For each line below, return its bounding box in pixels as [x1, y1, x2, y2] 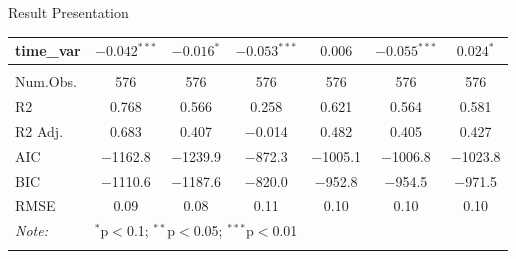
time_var [15, 40, 81, 61]
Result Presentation [8, 2, 129, 22]
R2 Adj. [15, 120, 64, 141]
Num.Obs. [15, 71, 77, 92]
